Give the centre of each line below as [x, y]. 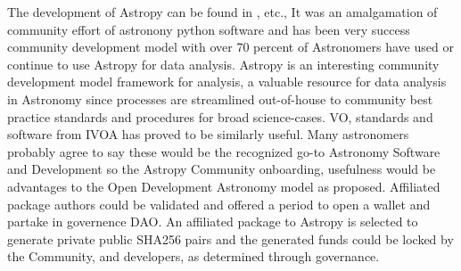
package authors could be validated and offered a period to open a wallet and [219, 204]
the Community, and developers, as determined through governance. [193, 256]
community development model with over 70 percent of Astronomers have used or [230, 47]
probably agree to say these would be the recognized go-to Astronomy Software [224, 151]
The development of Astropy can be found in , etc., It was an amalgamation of [222, 12]
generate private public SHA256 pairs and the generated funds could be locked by [230, 238]
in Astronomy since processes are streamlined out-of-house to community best [220, 99]
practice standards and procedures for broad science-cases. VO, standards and [220, 116]
